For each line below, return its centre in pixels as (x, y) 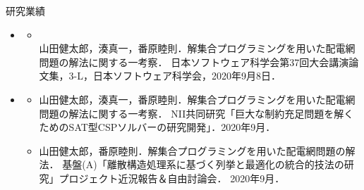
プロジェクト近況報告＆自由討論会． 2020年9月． (172, 178)
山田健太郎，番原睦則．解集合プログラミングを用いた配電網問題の (192, 150)
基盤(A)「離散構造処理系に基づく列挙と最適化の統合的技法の (203, 164)
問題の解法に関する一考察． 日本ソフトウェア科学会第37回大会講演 (194, 62)
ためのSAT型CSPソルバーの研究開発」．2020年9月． (157, 127)
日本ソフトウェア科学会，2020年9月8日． (187, 76)
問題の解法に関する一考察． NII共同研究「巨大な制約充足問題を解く (196, 113)
